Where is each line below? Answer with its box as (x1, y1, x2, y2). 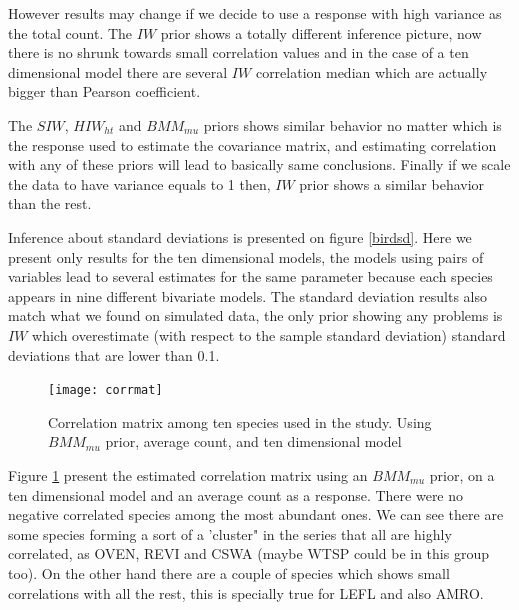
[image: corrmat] (48, 383, 163, 398)
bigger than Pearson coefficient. (8, 81, 201, 102)
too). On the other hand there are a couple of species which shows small (8, 562, 450, 583)
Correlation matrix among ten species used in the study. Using (48, 411, 432, 432)
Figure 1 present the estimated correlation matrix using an (8, 464, 368, 485)
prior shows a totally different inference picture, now (160, 22, 482, 43)
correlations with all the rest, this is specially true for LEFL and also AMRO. (8, 582, 484, 603)
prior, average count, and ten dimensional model (105, 431, 402, 452)
